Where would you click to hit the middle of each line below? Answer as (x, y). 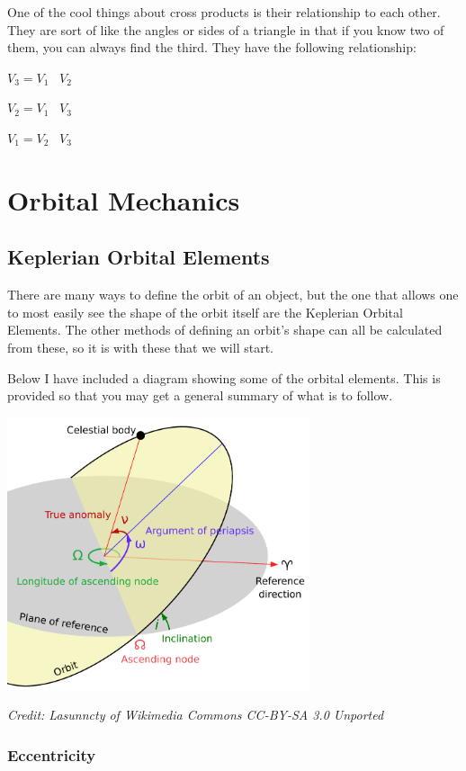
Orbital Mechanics (124, 199)
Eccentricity (52, 754)
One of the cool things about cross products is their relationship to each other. (224, 12)
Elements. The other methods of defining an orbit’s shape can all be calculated (225, 330)
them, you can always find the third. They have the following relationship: (212, 47)
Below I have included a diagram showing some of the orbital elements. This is (224, 377)
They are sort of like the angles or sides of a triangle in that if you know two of (226, 29)
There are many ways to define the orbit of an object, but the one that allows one (233, 295)
